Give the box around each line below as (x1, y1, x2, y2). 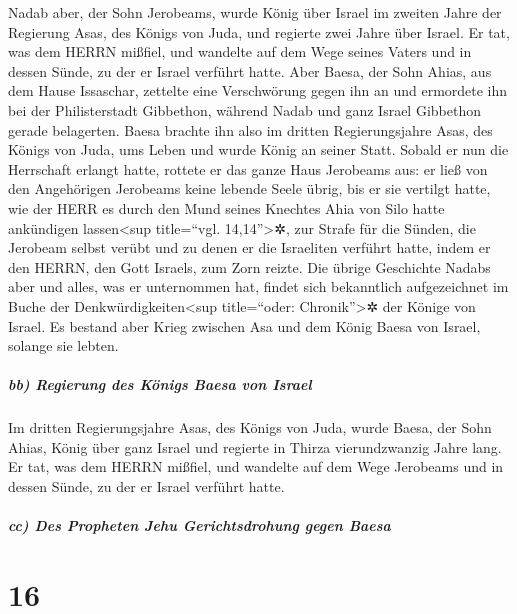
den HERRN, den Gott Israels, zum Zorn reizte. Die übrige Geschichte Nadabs (8, 256, 491, 277)
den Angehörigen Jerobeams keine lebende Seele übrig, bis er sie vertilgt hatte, (8, 178, 491, 199)
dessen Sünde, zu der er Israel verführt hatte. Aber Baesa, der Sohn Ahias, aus (8, 60, 492, 81)
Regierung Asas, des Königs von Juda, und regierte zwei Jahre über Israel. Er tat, (8, 21, 510, 42)
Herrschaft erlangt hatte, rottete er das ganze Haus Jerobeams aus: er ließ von (8, 158, 488, 179)
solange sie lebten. (8, 335, 119, 356)
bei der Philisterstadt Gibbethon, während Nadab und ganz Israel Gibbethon (8, 99, 481, 120)
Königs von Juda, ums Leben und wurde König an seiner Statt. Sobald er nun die (8, 139, 509, 160)
